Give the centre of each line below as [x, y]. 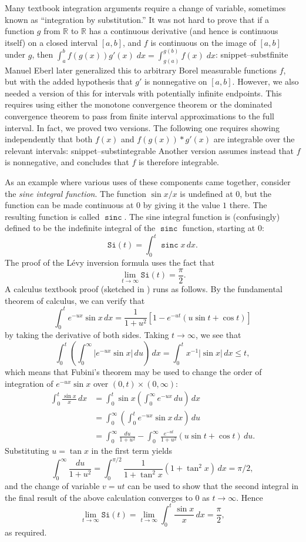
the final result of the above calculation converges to [99, 497]
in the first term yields [132, 451]
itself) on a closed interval [51, 42]
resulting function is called [52, 216]
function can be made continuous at [69, 205]
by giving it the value [181, 205]
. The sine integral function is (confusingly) [202, 216]
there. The [248, 205]
